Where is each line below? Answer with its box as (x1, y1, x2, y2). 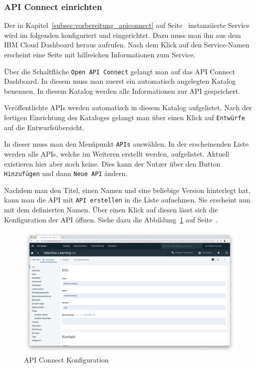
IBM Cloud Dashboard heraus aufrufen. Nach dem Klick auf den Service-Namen (4, 39, 250, 50)
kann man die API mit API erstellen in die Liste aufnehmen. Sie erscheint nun (4, 194, 251, 205)
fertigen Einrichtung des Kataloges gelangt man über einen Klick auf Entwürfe (4, 112, 245, 123)
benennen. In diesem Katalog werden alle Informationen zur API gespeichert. (4, 85, 241, 96)
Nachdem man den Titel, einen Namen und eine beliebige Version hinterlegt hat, (4, 184, 251, 195)
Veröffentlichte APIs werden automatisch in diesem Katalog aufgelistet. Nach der (4, 102, 252, 113)
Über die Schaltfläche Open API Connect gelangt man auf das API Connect (4, 66, 235, 76)
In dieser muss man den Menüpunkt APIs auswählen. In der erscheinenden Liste (4, 139, 249, 149)
